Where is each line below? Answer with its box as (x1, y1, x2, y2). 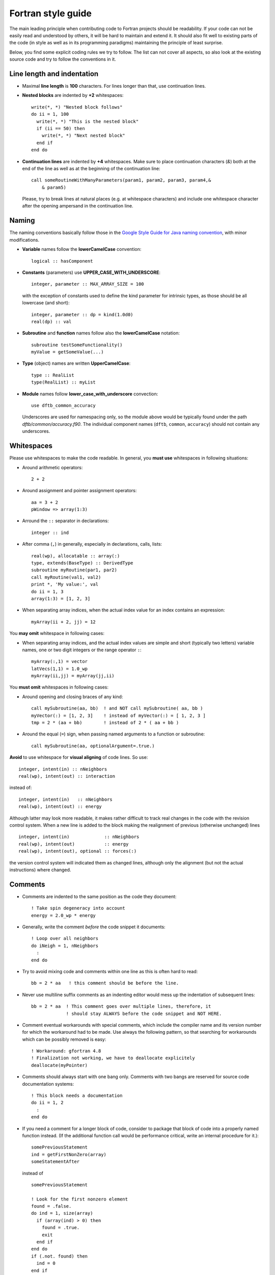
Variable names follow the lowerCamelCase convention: (22, 246, 142, 252)
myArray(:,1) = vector (31, 658, 88, 665)
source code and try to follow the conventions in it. (9, 56, 117, 62)
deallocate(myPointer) (31, 1062, 88, 1068)
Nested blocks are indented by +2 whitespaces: (22, 92, 124, 98)
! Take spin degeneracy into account (31, 905, 126, 911)
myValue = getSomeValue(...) (31, 349, 104, 355)
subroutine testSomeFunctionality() (31, 342, 123, 348)
